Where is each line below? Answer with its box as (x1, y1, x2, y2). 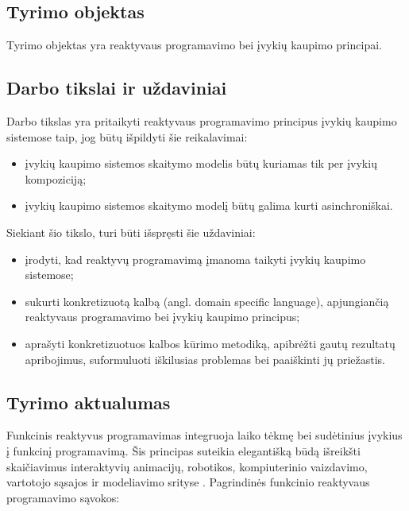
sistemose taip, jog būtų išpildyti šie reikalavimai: (6, 128, 248, 145)
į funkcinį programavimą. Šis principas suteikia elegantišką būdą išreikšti (6, 442, 361, 459)
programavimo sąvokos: (6, 489, 120, 505)
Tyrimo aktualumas (6, 389, 171, 414)
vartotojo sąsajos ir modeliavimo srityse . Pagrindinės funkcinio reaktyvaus (6, 474, 370, 490)
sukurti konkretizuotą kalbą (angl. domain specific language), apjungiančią (25, 292, 389, 309)
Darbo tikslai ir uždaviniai (6, 75, 227, 100)
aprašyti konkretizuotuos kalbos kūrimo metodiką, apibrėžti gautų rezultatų (25, 335, 395, 351)
